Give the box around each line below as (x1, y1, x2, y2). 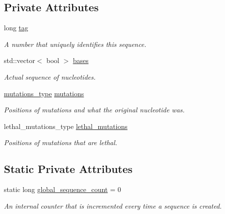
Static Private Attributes (4, 161, 133, 176)
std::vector (4, 55, 35, 65)
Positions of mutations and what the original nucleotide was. (4, 105, 185, 115)
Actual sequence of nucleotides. (4, 71, 96, 82)
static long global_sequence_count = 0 (4, 184, 121, 194)
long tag (4, 22, 28, 33)
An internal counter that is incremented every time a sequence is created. (4, 200, 222, 211)
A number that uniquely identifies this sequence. (4, 39, 147, 49)
